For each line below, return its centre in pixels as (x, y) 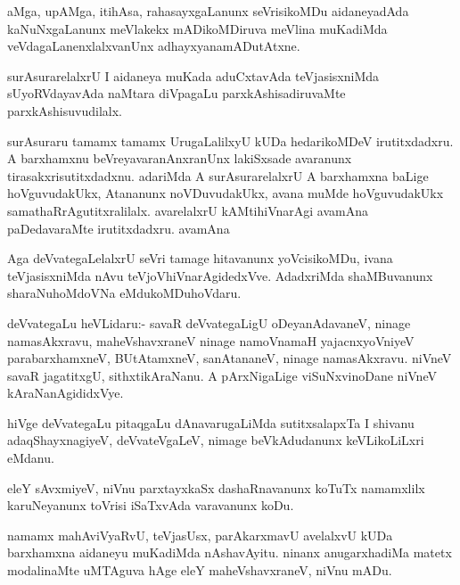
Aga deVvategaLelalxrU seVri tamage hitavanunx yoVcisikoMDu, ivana (200, 258)
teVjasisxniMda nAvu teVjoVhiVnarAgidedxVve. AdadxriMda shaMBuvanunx (220, 275)
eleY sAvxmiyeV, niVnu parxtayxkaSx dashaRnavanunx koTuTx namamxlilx (216, 487)
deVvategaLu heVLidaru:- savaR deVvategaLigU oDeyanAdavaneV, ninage (209, 322)
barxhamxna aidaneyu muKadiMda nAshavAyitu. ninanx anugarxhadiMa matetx (230, 552)
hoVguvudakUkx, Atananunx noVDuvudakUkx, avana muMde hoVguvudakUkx (226, 193)
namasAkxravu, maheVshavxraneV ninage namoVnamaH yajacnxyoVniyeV (211, 340)
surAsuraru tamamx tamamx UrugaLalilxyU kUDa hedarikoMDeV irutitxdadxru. (230, 140)
